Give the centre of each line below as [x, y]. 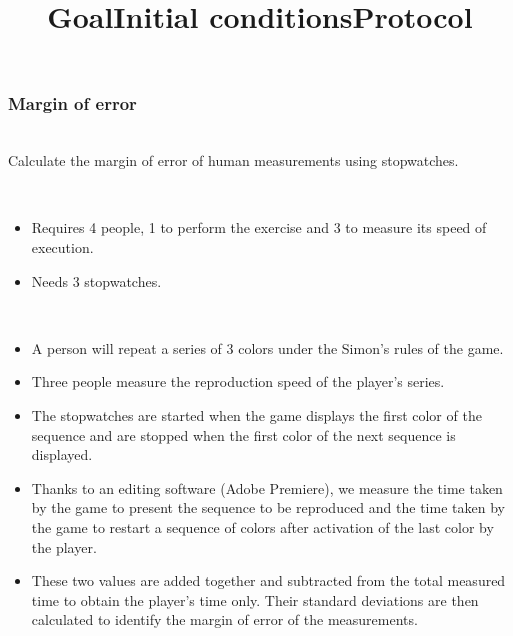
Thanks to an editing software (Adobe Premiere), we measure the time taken [267, 487]
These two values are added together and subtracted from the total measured [268, 580]
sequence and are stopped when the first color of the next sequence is [243, 434]
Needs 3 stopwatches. [96, 280]
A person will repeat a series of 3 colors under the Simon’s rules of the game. [267, 347]
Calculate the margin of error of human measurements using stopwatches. [233, 160]
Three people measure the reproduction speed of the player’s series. [238, 381]
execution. [62, 247]
